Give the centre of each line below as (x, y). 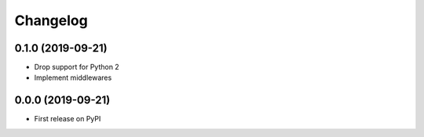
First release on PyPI (68, 119)
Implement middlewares (73, 78)
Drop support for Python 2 (77, 67)
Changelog (51, 20)
